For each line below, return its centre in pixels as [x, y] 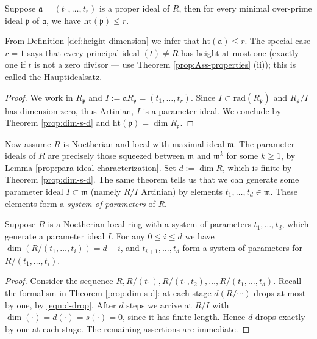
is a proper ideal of [134, 8]
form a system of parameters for [242, 248]
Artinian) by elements [182, 191]
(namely [106, 191]
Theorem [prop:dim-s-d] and [58, 122]
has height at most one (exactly [240, 52]
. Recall [287, 281]
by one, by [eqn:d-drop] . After [61, 304]
